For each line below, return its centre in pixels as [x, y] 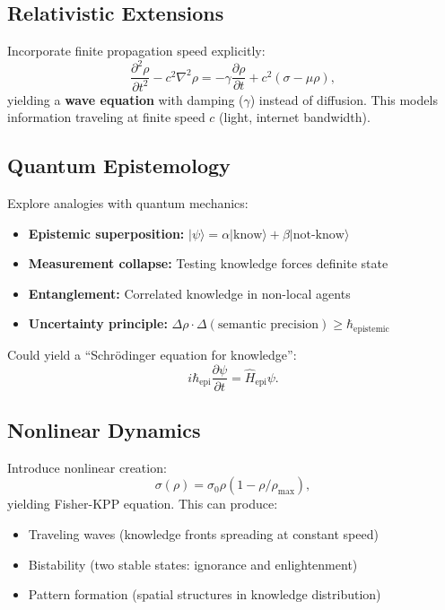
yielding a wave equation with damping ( [126, 99]
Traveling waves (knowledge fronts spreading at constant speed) [203, 533]
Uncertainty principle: [98, 323]
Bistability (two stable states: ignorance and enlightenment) [193, 564]
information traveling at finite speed [106, 117]
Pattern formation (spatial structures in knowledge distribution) [205, 594]
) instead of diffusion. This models [344, 99]
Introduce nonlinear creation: [87, 467]
